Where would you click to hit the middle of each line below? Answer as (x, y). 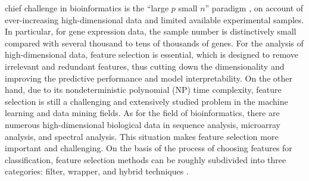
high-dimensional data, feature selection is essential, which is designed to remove (152, 54)
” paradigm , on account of (254, 8)
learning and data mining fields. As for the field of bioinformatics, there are (142, 113)
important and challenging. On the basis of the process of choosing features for (149, 148)
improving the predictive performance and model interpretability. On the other (149, 78)
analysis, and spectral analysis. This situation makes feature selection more (142, 136)
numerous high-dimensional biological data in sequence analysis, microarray (143, 124)
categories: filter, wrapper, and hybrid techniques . (97, 171)
